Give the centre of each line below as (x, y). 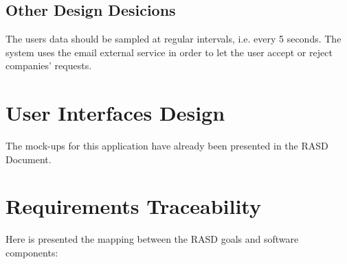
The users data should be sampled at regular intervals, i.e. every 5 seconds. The (173, 39)
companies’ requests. (49, 65)
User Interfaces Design (115, 113)
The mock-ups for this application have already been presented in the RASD (167, 146)
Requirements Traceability (133, 206)
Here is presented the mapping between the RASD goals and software (152, 239)
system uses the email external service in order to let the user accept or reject (169, 52)
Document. (29, 159)
